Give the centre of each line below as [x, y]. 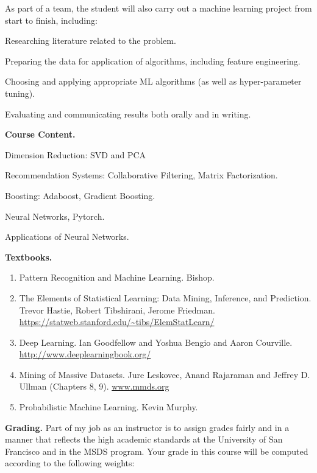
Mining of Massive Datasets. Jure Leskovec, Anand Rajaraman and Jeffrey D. [165, 374]
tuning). [20, 93]
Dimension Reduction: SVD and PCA [76, 154]
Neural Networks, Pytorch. [55, 216]
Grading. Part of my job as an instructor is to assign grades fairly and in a [147, 427]
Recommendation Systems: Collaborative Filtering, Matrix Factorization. [141, 175]
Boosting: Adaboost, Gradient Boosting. [80, 195]
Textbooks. [29, 257]
